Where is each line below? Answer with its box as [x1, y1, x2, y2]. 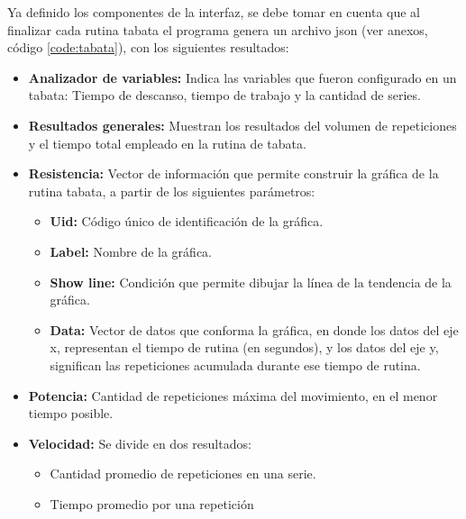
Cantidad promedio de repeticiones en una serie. [50, 464, 316, 483]
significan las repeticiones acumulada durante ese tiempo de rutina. [50, 355, 421, 374]
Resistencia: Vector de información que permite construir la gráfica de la [28, 164, 439, 183]
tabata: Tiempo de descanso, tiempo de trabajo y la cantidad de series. [28, 86, 421, 105]
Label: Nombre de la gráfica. [50, 241, 212, 260]
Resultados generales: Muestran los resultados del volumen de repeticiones [28, 115, 457, 134]
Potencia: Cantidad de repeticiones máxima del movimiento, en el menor [28, 386, 438, 405]
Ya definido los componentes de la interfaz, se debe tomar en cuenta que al [7, 3, 420, 21]
